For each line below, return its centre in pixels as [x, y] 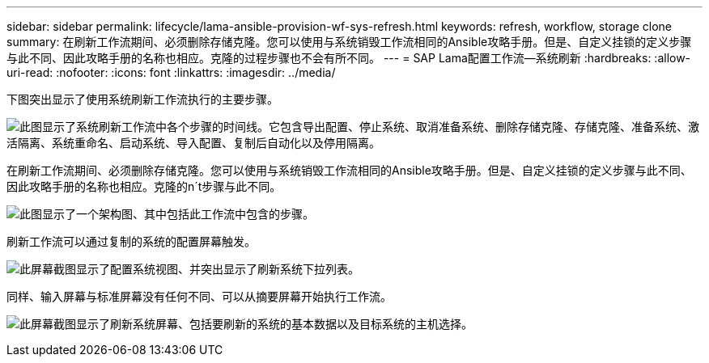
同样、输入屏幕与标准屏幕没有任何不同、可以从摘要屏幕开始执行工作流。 [199, 296]
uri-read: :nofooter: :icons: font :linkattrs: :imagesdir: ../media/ [171, 72]
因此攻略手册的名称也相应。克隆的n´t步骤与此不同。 [144, 186]
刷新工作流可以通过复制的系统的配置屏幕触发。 [131, 241]
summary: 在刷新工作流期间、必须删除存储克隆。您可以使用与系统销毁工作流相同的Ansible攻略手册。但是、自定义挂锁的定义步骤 [349, 42]
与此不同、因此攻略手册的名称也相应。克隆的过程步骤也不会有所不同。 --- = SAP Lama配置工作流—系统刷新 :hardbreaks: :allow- [349, 58]
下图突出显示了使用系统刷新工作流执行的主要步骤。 [142, 99]
